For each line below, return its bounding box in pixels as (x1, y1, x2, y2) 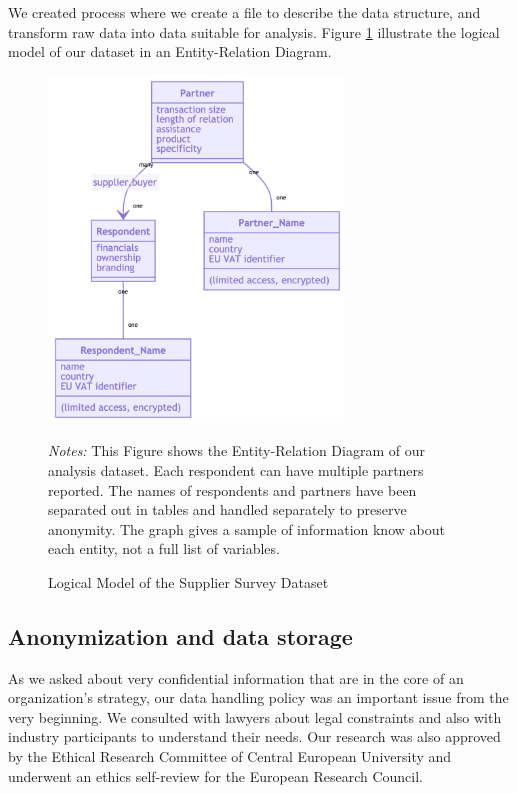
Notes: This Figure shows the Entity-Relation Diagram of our (48, 440, 425, 461)
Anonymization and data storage (8, 620, 353, 651)
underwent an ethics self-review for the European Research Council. (8, 765, 423, 786)
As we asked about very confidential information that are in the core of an (8, 667, 464, 688)
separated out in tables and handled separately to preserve (48, 499, 407, 520)
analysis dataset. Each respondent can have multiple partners (48, 459, 424, 480)
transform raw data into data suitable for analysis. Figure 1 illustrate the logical (8, 21, 500, 42)
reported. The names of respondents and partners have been (48, 479, 417, 500)
